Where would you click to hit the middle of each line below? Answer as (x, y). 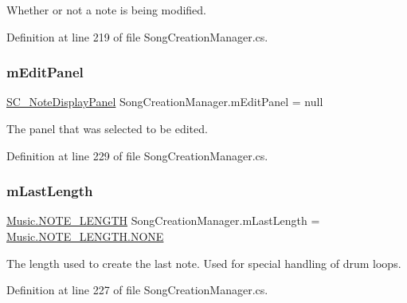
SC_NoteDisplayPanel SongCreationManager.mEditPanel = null (165, 102)
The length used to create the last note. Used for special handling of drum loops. (204, 263)
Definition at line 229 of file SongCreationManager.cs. (137, 155)
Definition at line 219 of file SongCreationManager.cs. (137, 36)
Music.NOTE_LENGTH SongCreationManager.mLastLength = (163, 220)
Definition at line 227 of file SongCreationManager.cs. (137, 290)
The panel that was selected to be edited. (107, 128)
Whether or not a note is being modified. (107, 10)
